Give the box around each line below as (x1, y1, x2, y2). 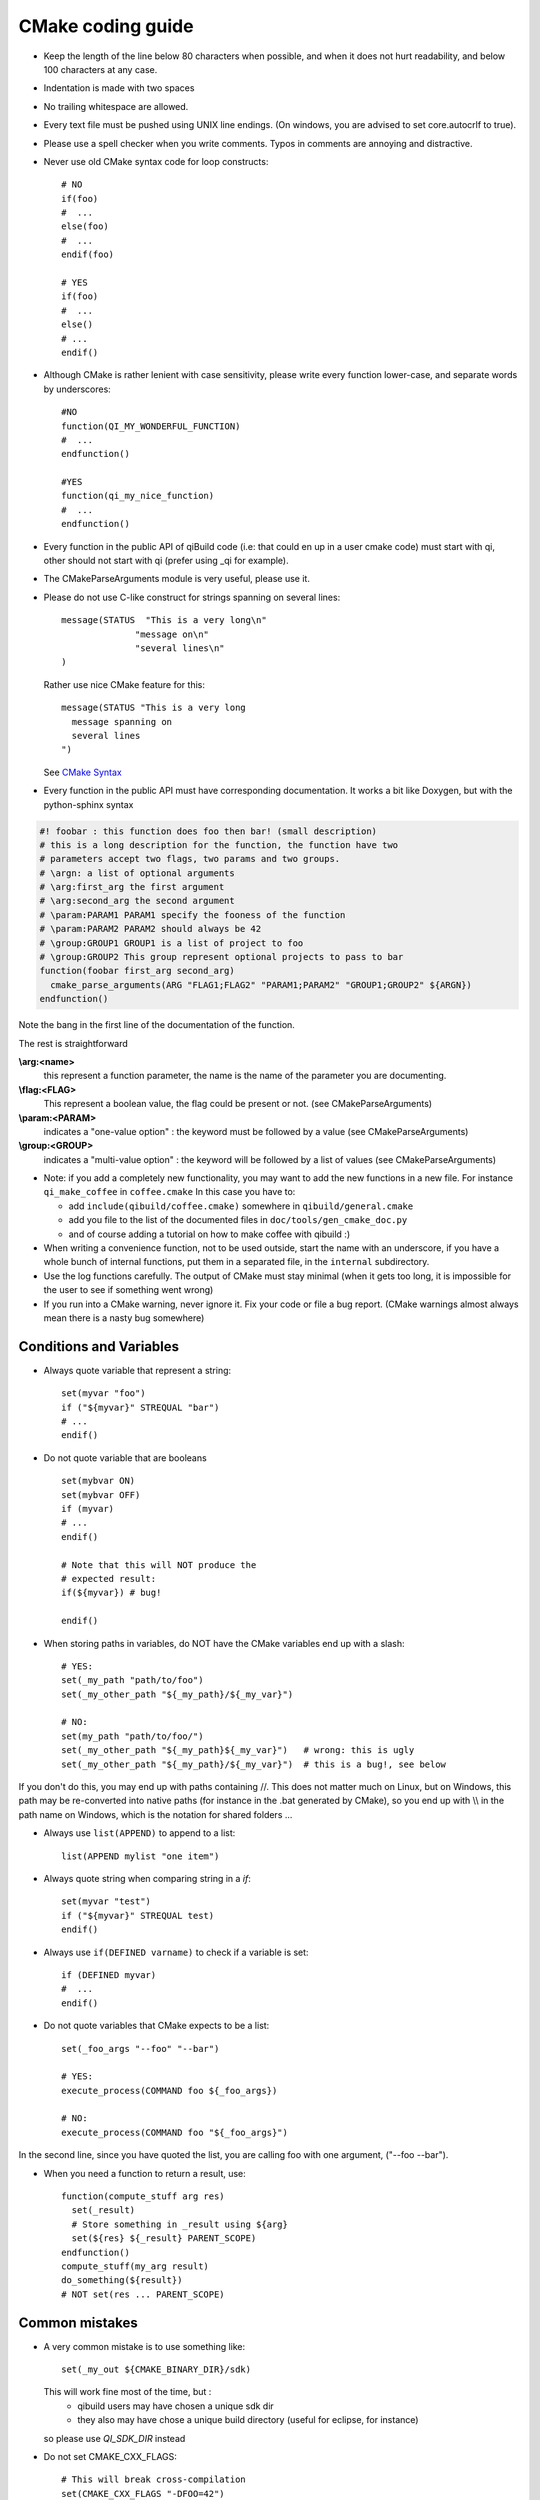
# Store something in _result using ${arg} (71, 2218, 289, 2230)
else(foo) (61, 221, 109, 232)
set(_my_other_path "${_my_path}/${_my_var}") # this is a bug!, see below (61, 1758, 447, 1770)
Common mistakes (18, 2314, 139, 2331)
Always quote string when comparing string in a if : (43, 1873, 252, 1884)
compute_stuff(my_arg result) (61, 2260, 210, 2272)
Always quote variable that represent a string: (43, 1364, 232, 1376)
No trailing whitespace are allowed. (43, 100, 189, 112)
